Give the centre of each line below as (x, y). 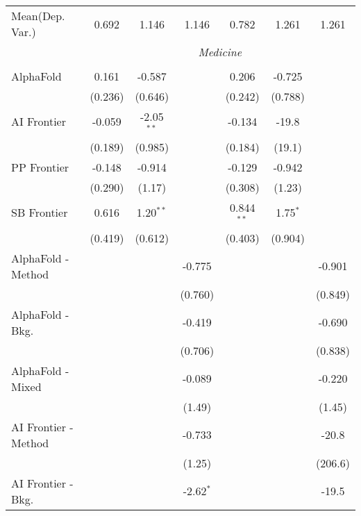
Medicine (220, 52)
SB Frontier (40, 213)
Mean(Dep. (38, 16)
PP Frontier (40, 167)
